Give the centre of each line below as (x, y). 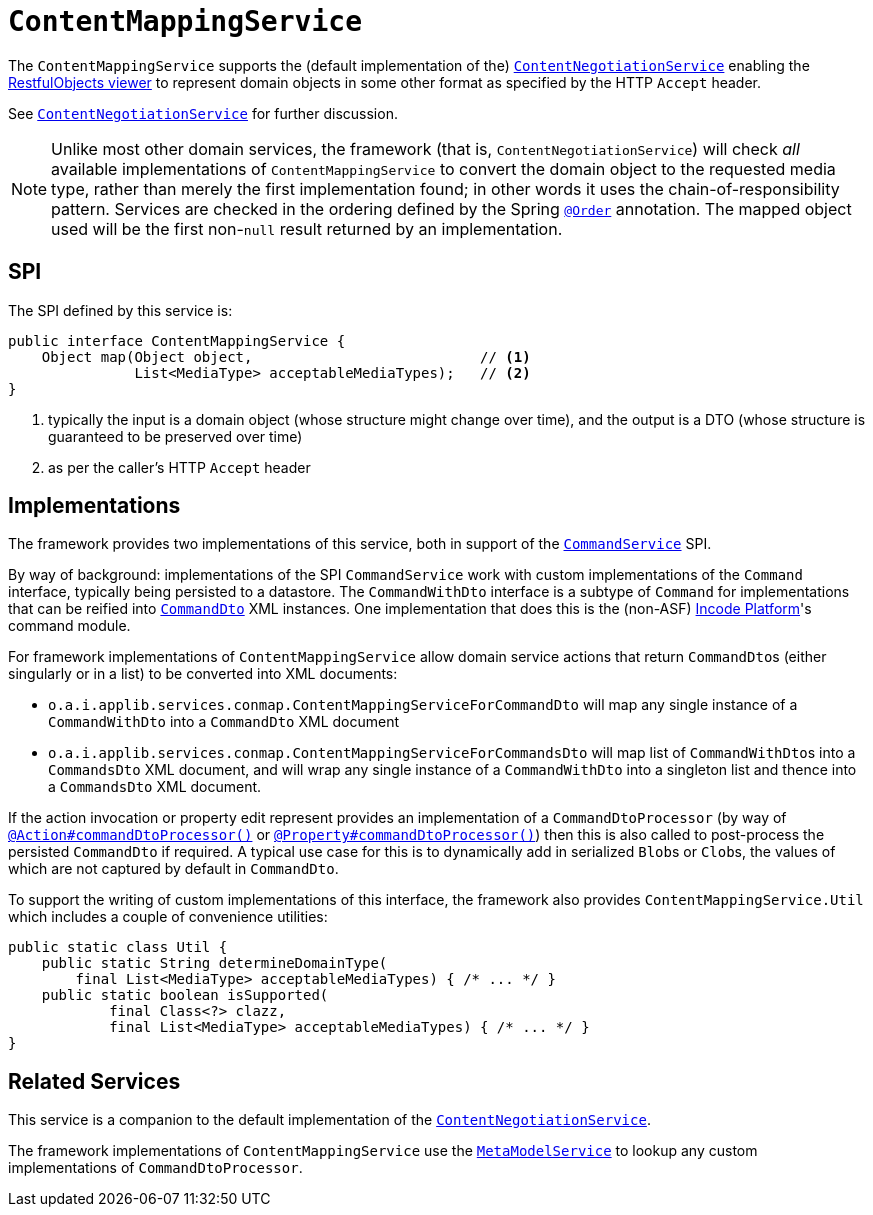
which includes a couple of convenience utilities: (168, 917)
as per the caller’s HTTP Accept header (179, 467)
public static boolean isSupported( (185, 995)
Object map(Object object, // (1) (286, 356)
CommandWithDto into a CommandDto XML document (224, 722)
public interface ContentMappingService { (177, 340)
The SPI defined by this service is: (120, 310)
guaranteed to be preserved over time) (175, 436)
